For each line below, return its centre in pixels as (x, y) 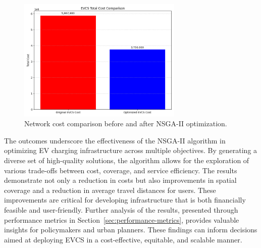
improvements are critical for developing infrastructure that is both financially (125, 200)
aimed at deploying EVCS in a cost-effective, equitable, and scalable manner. (123, 239)
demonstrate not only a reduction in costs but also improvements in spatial (120, 180)
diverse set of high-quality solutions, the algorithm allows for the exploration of (127, 160)
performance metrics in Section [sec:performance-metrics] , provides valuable (122, 219)
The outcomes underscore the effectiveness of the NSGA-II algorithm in (115, 140)
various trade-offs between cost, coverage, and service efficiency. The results (121, 170)
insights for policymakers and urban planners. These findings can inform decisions (131, 230)
